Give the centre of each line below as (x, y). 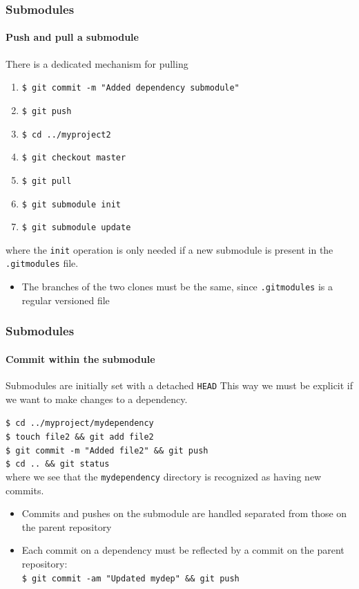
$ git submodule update (76, 228)
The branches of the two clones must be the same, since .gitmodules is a (177, 287)
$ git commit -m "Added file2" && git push (107, 450)
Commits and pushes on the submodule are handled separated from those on (184, 513)
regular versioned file (66, 300)
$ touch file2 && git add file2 (80, 437)
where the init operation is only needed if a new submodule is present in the (169, 249)
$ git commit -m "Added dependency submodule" (130, 88)
